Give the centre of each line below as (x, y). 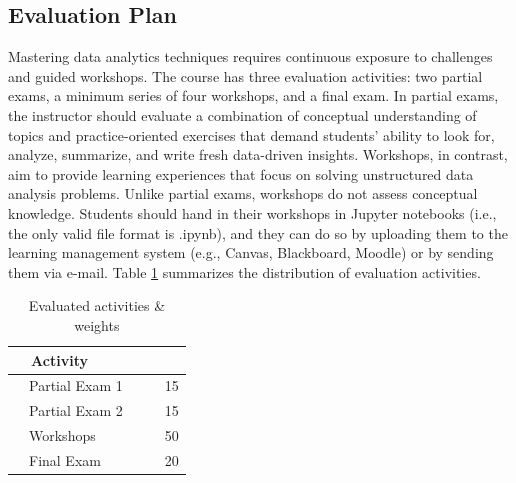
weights (97, 324)
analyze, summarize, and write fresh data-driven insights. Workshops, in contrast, (258, 154)
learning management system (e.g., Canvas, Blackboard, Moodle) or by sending (251, 252)
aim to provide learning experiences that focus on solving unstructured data (241, 173)
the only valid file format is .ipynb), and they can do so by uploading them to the (258, 232)
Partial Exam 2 (75, 410)
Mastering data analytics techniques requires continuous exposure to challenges (250, 56)
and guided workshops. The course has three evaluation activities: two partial (245, 75)
